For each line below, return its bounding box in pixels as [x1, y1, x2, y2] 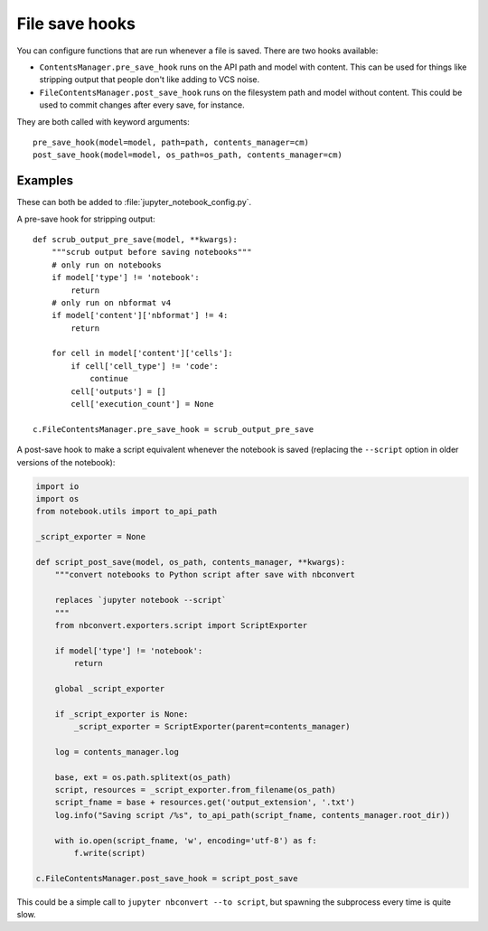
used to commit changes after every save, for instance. [39, 99, 245, 110]
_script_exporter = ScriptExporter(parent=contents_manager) [73, 721, 351, 732]
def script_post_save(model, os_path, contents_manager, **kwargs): [35, 557, 346, 567]
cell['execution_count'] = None [70, 399, 214, 409]
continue [89, 373, 128, 384]
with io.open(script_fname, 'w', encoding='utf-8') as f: [54, 835, 317, 845]
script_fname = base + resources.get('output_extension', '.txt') [54, 797, 356, 808]
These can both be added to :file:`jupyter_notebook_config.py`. [16, 197, 252, 208]
